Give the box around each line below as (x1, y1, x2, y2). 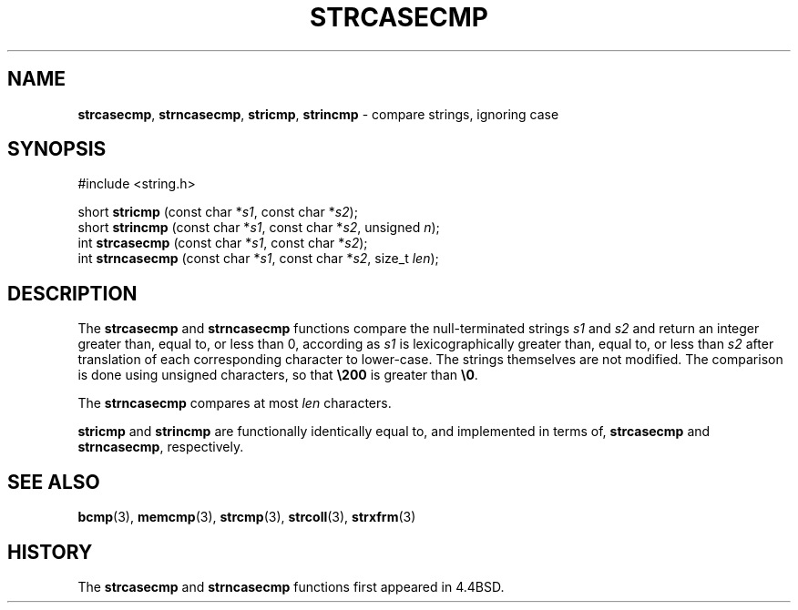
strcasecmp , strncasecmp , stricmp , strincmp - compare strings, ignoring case (77, 106, 559, 122)
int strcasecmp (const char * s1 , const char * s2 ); (77, 235, 368, 251)
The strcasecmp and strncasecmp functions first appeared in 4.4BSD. (77, 578, 505, 595)
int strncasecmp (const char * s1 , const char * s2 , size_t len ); (77, 250, 439, 267)
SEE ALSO (7, 470, 100, 493)
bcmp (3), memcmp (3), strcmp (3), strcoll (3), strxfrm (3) (77, 509, 416, 525)
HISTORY (7, 540, 93, 564)
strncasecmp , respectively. (77, 439, 244, 455)
